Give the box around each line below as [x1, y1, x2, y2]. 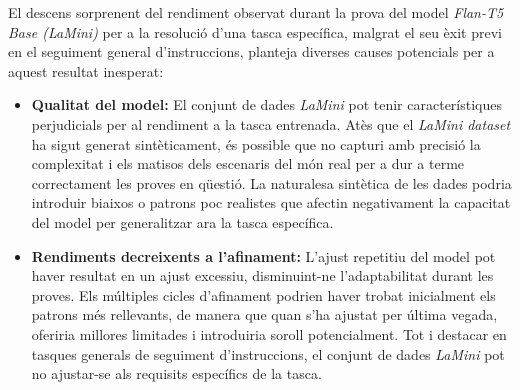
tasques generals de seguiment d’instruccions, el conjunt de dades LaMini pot [31, 343, 505, 364]
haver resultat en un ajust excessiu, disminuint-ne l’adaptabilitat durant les [31, 265, 494, 286]
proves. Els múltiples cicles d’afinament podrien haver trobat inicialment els [31, 284, 496, 305]
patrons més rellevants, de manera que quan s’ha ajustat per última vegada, [31, 304, 498, 325]
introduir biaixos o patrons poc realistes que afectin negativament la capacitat [31, 192, 511, 213]
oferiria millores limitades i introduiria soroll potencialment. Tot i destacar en [31, 323, 507, 344]
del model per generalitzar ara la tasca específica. [31, 211, 334, 232]
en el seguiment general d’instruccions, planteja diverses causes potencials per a [8, 41, 495, 62]
